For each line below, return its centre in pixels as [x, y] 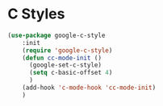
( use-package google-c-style [56, 35]
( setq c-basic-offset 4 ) [71, 73]
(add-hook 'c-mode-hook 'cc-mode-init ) [89, 88]
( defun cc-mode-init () [62, 58]
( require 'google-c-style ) [67, 50]
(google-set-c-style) [65, 65]
